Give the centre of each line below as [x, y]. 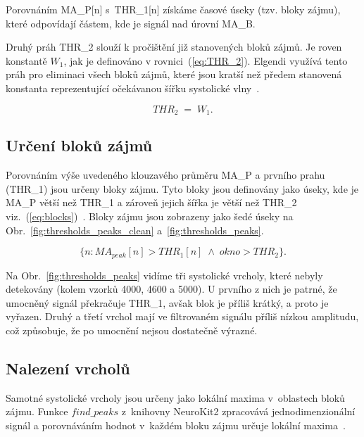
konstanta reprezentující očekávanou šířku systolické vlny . [133, 88]
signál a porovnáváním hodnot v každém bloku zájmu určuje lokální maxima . [176, 425]
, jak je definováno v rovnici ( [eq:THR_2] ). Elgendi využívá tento [206, 60]
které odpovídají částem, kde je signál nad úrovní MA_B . [131, 23]
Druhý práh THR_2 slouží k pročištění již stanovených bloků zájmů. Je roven [174, 47]
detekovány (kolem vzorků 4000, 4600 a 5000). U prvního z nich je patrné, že [171, 289]
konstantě [26, 60]
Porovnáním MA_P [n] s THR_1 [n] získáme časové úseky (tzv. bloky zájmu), [173, 9]
